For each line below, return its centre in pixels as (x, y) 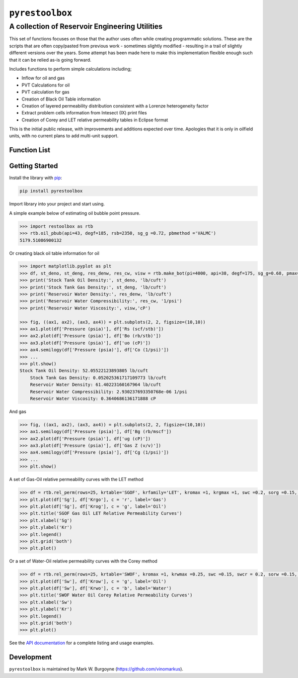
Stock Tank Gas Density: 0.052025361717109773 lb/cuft (98, 378)
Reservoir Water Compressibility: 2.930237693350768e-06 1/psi (109, 391)
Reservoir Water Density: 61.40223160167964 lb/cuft (96, 385)
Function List (30, 150)
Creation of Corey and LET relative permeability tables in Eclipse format (95, 120)
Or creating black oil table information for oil (54, 253)
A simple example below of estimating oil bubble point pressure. (75, 213)
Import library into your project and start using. (57, 204)
